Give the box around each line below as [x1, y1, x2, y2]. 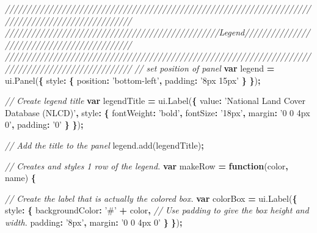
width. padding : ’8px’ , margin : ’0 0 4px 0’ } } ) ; [5, 215, 183, 228]
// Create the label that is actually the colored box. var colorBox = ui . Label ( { [5, 191, 297, 204]
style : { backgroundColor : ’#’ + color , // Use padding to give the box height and [5, 204, 309, 216]
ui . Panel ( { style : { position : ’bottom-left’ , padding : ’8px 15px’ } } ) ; [5, 73, 261, 86]
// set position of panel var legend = [134, 61, 275, 74]
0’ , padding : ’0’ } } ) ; [5, 118, 84, 131]
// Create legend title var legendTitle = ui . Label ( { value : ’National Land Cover [5, 94, 306, 107]
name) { [5, 171, 36, 184]
